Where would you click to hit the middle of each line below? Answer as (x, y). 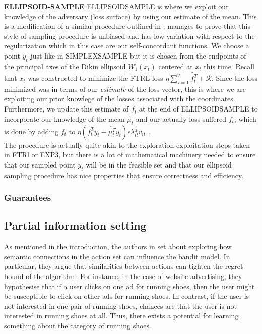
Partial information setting (75, 225)
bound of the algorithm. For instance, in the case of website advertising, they (123, 276)
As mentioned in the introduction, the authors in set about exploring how (118, 246)
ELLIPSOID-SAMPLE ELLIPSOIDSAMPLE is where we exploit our (116, 6)
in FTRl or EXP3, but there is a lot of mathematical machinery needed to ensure (130, 155)
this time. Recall (229, 66)
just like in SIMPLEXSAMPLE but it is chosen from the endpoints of (138, 55)
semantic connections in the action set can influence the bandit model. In (117, 256)
